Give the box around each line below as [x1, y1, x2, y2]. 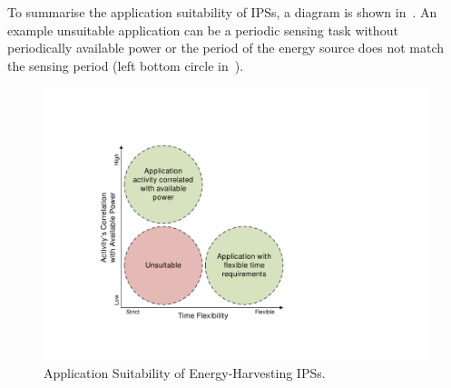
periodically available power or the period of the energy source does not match [7, 38, 445, 57]
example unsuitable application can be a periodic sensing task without [7, 20, 398, 39]
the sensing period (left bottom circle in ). [7, 55, 244, 75]
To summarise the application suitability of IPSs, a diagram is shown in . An [7, 3, 437, 21]
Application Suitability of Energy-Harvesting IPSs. [44, 363, 326, 382]
